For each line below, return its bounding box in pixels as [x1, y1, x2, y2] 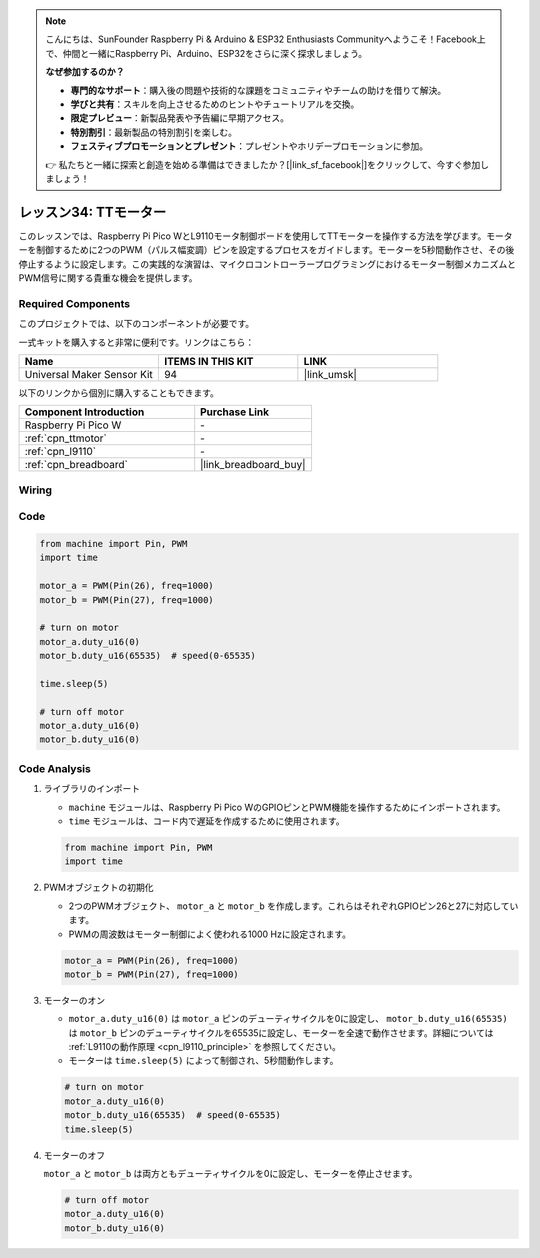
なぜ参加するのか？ [45, 66, 125, 78]
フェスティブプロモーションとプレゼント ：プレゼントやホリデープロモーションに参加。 [70, 140, 429, 152]
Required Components [18, 296, 130, 310]
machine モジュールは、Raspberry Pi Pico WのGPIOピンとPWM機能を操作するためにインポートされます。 [68, 801, 506, 813]
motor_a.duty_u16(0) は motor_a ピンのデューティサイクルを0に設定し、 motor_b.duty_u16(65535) [68, 1013, 509, 1025]
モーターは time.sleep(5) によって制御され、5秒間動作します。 [68, 1055, 339, 1067]
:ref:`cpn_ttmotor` [24, 431, 107, 445]
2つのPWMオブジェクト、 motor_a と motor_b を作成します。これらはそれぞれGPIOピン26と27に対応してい [68, 900, 519, 912]
